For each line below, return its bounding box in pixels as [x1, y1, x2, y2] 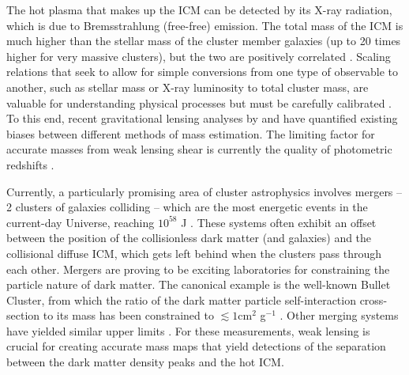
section [6, 307, 40, 324]
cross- [359, 291, 388, 308]
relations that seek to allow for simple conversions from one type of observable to [6, 63, 399, 80]
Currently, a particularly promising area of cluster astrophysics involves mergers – [6, 183, 403, 199]
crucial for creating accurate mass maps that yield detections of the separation [6, 338, 386, 354]
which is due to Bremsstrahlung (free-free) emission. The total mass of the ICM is [6, 17, 403, 33]
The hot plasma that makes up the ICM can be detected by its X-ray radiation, [6, 2, 392, 17]
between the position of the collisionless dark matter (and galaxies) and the [6, 229, 372, 246]
